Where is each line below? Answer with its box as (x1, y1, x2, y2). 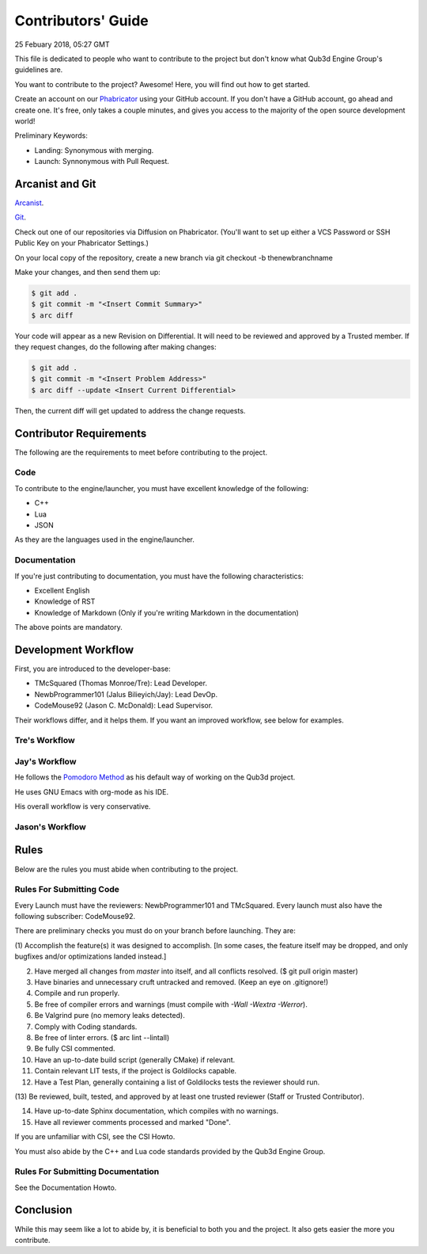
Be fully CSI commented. (34, 1044, 115, 1054)
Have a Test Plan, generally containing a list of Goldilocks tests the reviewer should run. (34, 1077, 320, 1087)
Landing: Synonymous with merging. (34, 145, 154, 154)
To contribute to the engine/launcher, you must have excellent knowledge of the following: (14, 483, 308, 493)
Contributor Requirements (14, 426, 147, 440)
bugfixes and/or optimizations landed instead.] (14, 951, 167, 962)
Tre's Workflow (14, 735, 75, 746)
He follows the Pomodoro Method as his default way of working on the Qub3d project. (14, 772, 296, 782)
